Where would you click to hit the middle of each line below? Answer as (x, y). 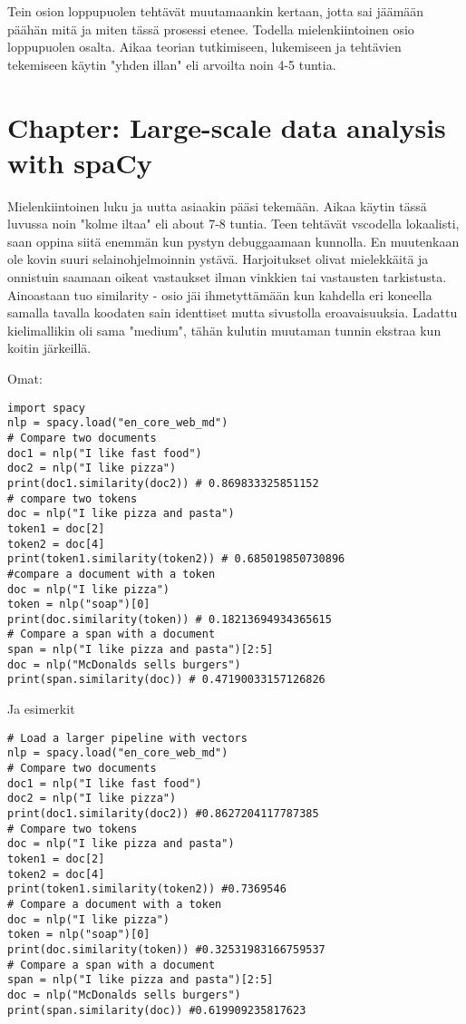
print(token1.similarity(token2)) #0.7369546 (147, 889)
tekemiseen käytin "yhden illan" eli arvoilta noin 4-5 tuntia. (172, 64)
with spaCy (80, 162)
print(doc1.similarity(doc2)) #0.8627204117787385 (163, 813)
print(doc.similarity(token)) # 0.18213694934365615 (170, 619)
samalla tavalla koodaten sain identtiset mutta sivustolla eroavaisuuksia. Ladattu (233, 312)
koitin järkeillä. (49, 348)
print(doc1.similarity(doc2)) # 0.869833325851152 (163, 483)
